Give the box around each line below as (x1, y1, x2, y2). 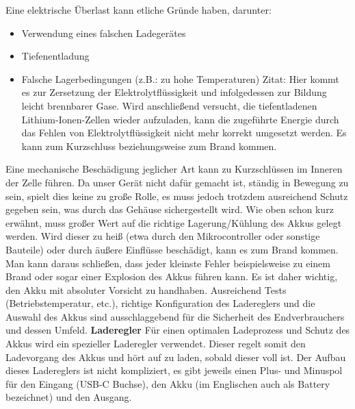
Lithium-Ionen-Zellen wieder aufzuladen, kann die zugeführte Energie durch (21, 112, 339, 126)
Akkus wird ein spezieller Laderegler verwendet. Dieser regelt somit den (5, 336, 306, 351)
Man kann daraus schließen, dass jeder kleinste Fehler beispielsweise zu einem (5, 256, 330, 270)
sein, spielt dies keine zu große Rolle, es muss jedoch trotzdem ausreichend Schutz (5, 188, 348, 203)
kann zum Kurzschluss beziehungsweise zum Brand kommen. (21, 138, 277, 153)
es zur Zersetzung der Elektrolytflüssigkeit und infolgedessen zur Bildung (21, 85, 327, 99)
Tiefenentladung (21, 49, 90, 63)
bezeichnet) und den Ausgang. (5, 390, 132, 404)
